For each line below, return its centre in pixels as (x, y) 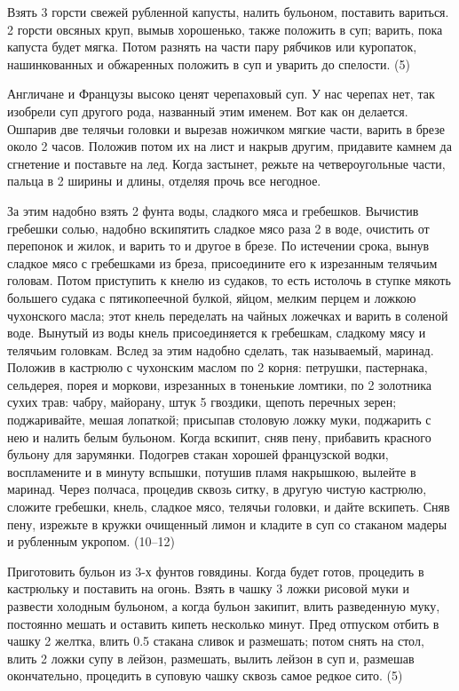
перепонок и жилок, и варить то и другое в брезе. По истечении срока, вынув (218, 246)
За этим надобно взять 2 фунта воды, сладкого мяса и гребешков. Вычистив (213, 210)
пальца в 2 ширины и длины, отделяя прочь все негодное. (164, 181)
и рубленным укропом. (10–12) (91, 541)
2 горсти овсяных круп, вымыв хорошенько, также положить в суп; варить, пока (225, 29)
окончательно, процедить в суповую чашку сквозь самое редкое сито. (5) (205, 675)
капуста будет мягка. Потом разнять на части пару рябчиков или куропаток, (212, 47)
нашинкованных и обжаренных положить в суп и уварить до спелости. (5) (209, 64)
